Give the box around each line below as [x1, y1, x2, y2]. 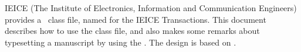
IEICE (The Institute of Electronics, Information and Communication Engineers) [5, 2, 297, 13]
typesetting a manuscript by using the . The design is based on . [5, 36, 236, 48]
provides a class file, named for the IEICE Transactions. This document [5, 13, 266, 25]
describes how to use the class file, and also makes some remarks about [5, 25, 260, 37]
